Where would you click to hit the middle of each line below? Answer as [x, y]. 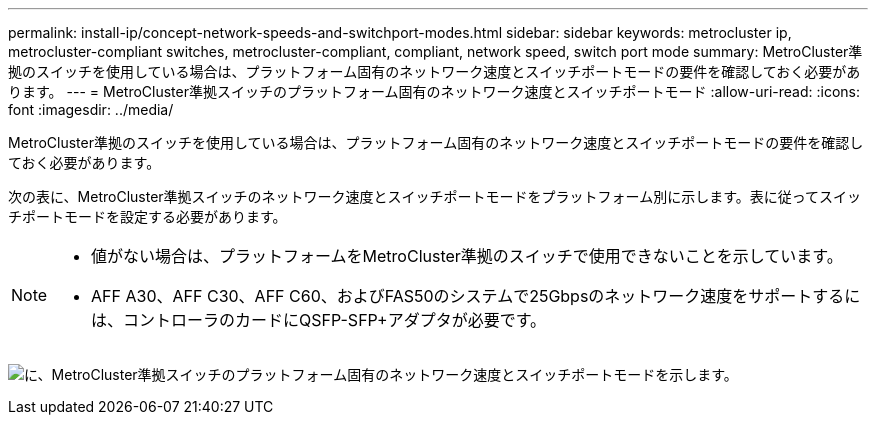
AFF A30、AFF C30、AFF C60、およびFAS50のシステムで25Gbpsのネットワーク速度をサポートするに [476, 296]
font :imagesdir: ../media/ [91, 109]
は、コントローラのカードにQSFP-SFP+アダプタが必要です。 [319, 320]
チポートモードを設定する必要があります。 [147, 216]
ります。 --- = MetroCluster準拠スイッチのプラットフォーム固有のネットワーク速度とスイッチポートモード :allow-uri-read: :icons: [434, 91]
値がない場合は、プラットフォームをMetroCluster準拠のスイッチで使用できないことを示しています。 [467, 256]
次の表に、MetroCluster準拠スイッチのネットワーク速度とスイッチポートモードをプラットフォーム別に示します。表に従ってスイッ [435, 196]
